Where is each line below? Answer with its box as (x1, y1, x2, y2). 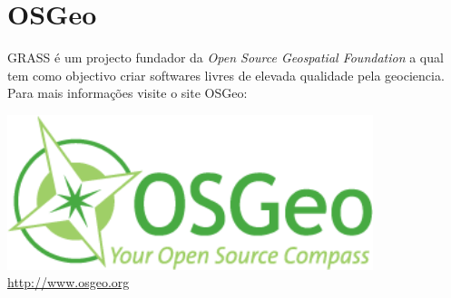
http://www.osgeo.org (7, 273, 130, 292)
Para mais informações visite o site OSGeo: (7, 83, 248, 102)
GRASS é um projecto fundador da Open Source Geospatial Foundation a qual (7, 48, 444, 67)
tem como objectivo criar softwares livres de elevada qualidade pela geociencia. (7, 65, 445, 84)
